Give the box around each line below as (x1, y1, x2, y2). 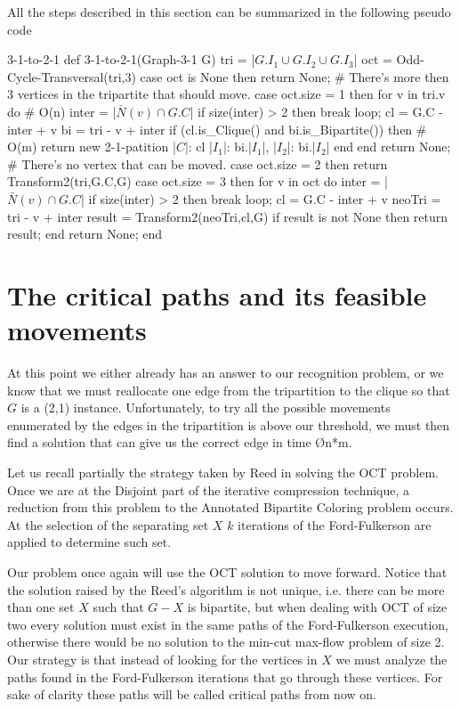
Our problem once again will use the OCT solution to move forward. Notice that (7, 562, 448, 581)
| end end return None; (326, 137, 451, 156)
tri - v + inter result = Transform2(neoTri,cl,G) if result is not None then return (7, 207, 448, 225)
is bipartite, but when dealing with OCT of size (187, 598, 448, 616)
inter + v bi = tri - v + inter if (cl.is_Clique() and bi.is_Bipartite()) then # (7, 119, 427, 138)
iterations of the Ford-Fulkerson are (238, 515, 432, 534)
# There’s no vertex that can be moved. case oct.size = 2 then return (7, 154, 388, 173)
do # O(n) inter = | (7, 102, 117, 120)
